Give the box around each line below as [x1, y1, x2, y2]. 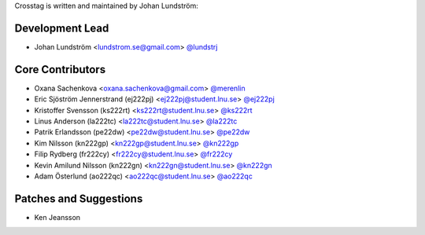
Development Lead [14, 21, 109, 35]
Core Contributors [14, 63, 106, 76]
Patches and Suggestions [14, 192, 143, 205]
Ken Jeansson [34, 212, 81, 222]
